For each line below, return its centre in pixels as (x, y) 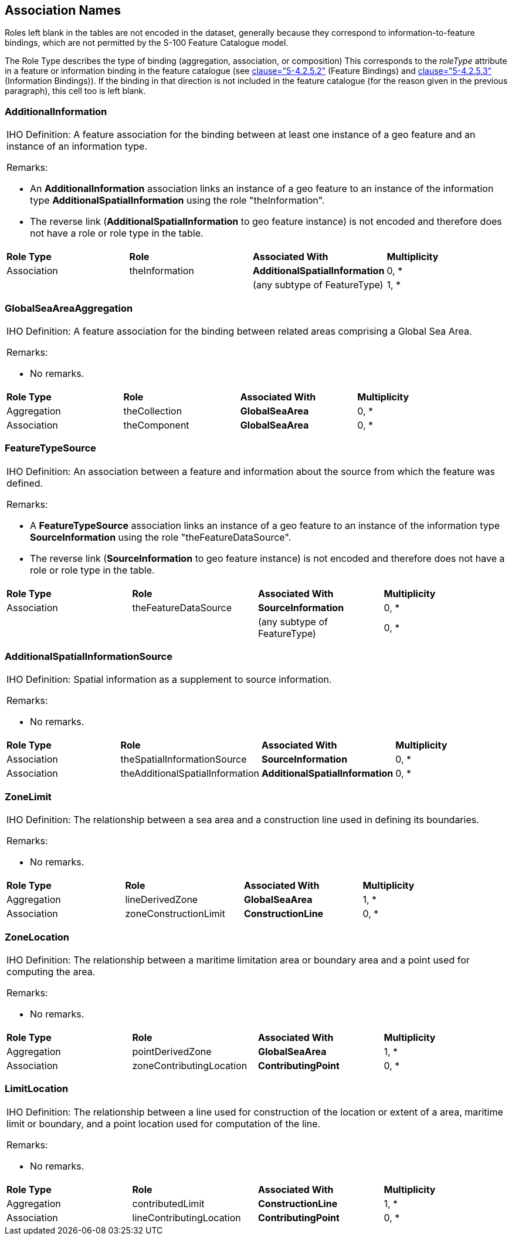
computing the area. (51, 971)
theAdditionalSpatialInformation (190, 774)
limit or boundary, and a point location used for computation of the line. (164, 1123)
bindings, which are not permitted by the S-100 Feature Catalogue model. (147, 43)
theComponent (156, 425)
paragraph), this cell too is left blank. (75, 91)
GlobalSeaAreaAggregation (69, 308)
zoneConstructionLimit (175, 914)
